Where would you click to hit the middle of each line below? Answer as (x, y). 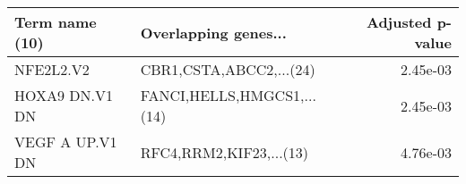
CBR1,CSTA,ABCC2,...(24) (228, 69)
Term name (56, 22)
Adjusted (399, 22)
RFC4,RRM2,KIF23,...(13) (224, 152)
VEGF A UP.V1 (66, 142)
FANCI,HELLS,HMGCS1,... (228, 95)
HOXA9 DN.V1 (64, 95)
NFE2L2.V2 (52, 69)
